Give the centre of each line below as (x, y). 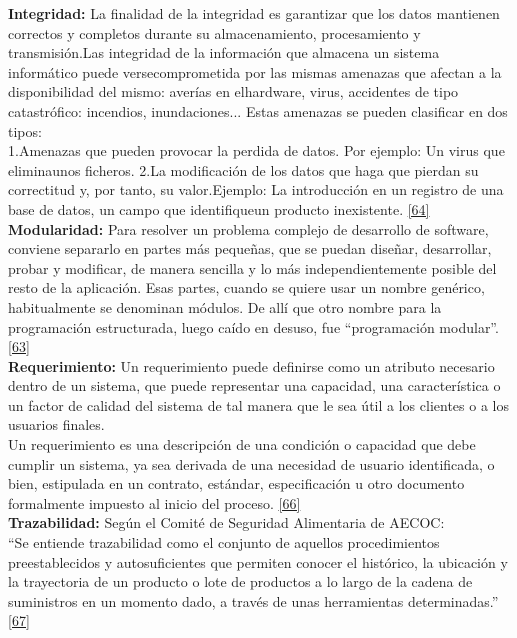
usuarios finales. (56, 424)
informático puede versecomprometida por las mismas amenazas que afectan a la (255, 71)
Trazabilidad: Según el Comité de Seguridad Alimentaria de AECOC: (226, 522)
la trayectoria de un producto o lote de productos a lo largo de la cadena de (240, 581)
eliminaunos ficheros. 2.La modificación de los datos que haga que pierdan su (243, 169)
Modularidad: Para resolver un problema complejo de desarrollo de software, (248, 228)
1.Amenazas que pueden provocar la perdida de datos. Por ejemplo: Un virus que (256, 150)
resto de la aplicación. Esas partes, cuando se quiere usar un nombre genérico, (246, 287)
